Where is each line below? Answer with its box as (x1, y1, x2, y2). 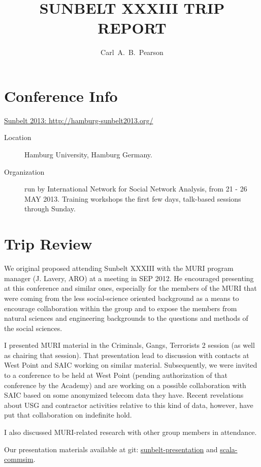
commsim (4, 454, 34, 464)
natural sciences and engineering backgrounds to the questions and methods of (4, 313, 248, 323)
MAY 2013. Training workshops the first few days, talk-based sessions (24, 193, 241, 204)
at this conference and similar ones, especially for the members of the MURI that (4, 283, 257, 293)
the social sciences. (4, 322, 62, 333)
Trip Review (4, 233, 92, 254)
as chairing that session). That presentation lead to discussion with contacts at (4, 349, 249, 360)
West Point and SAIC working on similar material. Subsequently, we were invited (4, 360, 257, 370)
